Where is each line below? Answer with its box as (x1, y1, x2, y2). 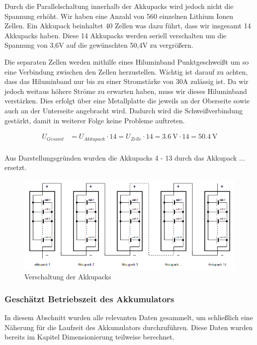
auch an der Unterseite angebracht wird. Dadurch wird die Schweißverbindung (4, 105, 243, 115)
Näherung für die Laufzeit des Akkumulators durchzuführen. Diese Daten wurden (4, 322, 253, 332)
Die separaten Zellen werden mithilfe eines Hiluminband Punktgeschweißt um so (4, 56, 249, 67)
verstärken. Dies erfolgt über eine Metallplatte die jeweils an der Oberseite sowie (4, 95, 250, 106)
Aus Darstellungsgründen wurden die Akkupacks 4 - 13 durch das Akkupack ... (4, 152, 245, 163)
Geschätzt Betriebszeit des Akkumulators (4, 293, 174, 305)
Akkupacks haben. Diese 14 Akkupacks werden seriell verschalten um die (4, 30, 227, 40)
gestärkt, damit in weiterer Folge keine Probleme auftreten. (4, 115, 185, 125)
